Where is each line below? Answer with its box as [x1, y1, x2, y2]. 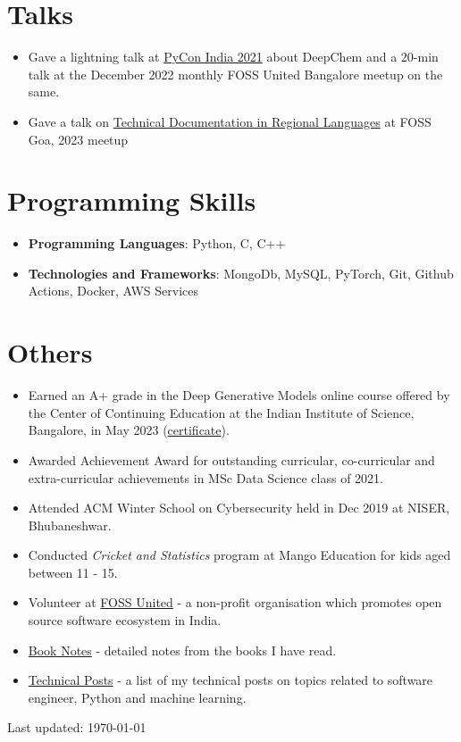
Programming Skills [7, 182, 256, 219]
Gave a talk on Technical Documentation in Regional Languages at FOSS [28, 112, 432, 130]
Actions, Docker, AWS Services [28, 281, 198, 300]
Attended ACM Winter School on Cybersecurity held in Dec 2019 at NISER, [28, 498, 450, 517]
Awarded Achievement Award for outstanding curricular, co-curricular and [28, 450, 435, 469]
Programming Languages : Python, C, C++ [28, 234, 286, 253]
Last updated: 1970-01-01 [7, 718, 147, 737]
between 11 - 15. [28, 563, 118, 581]
